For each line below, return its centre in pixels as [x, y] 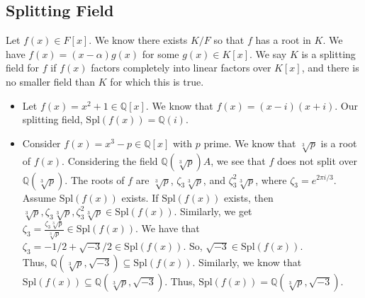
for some [161, 53]
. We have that [168, 228]
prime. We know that [250, 143]
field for [23, 68]
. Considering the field [110, 160]
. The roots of [95, 179]
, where [271, 179]
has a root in [283, 40]
